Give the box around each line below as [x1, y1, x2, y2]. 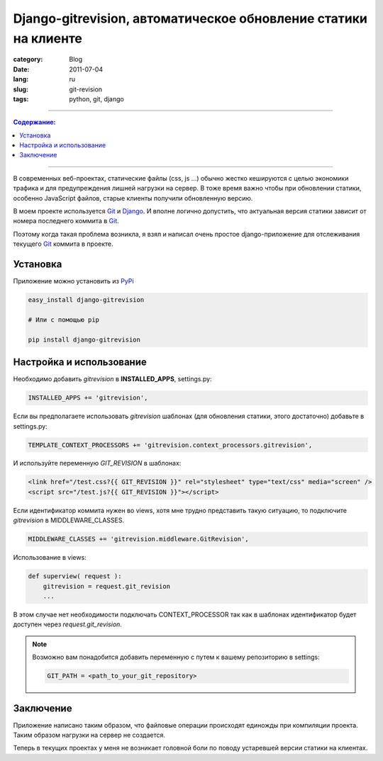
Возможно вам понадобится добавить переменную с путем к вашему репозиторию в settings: [32, 653, 320, 662]
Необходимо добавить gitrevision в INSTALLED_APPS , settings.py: [13, 375, 212, 383]
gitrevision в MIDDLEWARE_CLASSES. [13, 516, 124, 524]
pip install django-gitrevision [28, 335, 141, 344]
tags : [13, 94, 29, 103]
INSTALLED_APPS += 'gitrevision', [28, 394, 148, 402]
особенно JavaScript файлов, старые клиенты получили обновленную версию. [13, 193, 253, 202]
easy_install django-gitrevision [28, 296, 145, 304]
